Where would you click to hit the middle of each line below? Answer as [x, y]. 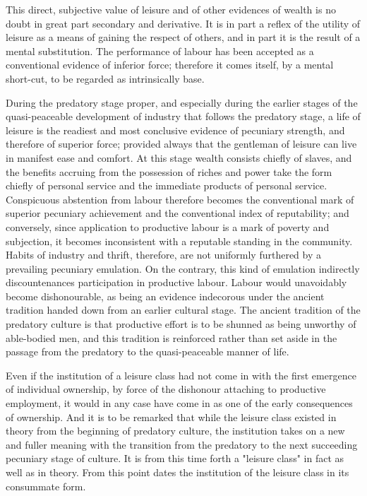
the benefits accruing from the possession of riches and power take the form [169, 171]
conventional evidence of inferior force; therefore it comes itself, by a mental [170, 65]
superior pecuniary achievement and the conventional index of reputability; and [178, 213]
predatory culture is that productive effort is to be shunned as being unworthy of [181, 324]
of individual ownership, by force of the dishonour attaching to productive [166, 389]
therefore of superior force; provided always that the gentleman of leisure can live [181, 144]
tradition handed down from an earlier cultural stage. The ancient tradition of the [183, 310]
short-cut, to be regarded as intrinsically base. [105, 78]
